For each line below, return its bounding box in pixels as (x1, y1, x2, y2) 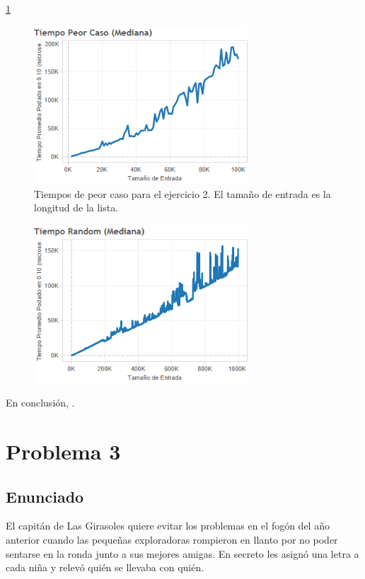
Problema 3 (6, 436, 121, 465)
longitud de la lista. (34, 200, 119, 215)
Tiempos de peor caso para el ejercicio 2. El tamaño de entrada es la (34, 186, 331, 201)
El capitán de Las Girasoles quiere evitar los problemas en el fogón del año (6, 518, 330, 533)
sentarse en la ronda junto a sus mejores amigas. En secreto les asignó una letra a (6, 546, 359, 561)
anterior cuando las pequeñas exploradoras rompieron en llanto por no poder (6, 532, 338, 546)
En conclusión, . (6, 395, 75, 410)
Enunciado (6, 485, 84, 507)
